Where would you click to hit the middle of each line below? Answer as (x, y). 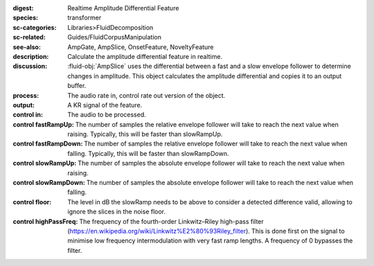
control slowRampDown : (49, 183)
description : (31, 56)
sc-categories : (35, 27)
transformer (84, 18)
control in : (28, 115)
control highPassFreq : (45, 221)
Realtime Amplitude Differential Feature (123, 8)
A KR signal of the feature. (105, 105)
